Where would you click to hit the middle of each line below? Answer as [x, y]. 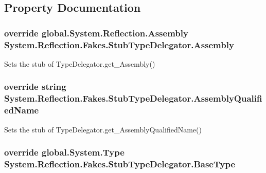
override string [35, 86]
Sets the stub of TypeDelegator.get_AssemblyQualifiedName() [103, 129]
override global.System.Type [64, 152]
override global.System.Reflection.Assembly [96, 33]
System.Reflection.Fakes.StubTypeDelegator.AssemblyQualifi [133, 98]
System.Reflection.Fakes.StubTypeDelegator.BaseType [120, 164]
